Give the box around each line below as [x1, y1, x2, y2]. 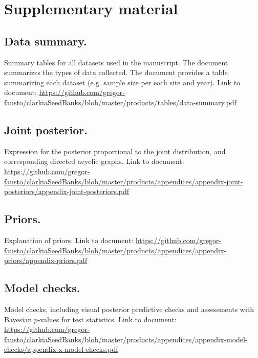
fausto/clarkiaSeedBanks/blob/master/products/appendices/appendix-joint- [4, 176, 243, 186]
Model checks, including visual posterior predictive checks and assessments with [4, 303, 254, 314]
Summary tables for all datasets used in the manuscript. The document [4, 57, 228, 67]
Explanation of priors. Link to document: [4, 234, 134, 245]
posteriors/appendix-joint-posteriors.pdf [4, 186, 129, 197]
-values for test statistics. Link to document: [37, 314, 177, 324]
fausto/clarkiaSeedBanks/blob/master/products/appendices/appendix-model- [4, 333, 248, 344]
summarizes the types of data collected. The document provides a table [4, 67, 228, 78]
